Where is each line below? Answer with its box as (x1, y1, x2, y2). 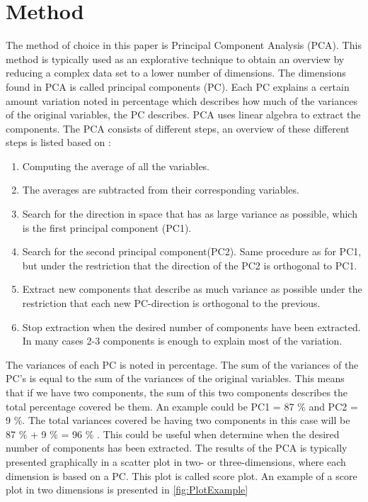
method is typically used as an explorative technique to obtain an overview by (6, 51, 345, 66)
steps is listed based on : (6, 135, 111, 150)
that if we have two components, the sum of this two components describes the (6, 385, 348, 399)
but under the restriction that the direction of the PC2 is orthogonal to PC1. (22, 257, 357, 272)
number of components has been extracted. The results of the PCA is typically (6, 440, 347, 455)
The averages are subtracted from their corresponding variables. (22, 182, 299, 197)
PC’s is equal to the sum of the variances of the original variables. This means (6, 371, 345, 386)
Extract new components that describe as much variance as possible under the (22, 281, 362, 296)
